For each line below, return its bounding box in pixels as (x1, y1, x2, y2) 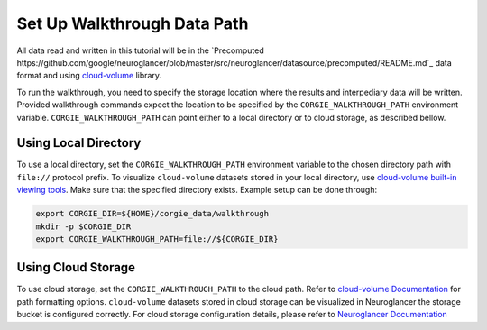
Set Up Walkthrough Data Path (16, 14, 249, 33)
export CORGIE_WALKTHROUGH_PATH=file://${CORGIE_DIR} (35, 234, 279, 243)
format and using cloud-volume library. (16, 70, 162, 81)
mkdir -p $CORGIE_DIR (35, 221, 132, 232)
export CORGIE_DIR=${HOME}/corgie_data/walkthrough (35, 208, 270, 219)
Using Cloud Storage (16, 260, 135, 275)
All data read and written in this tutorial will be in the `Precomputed (16, 45, 265, 56)
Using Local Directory (16, 135, 142, 151)
